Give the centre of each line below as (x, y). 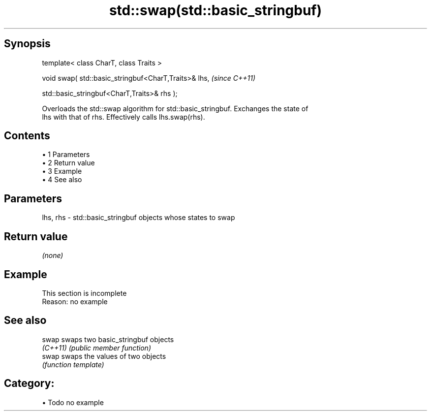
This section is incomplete (84, 293)
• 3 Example (62, 171)
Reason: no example (75, 301)
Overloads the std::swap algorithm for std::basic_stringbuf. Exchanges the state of (175, 108)
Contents (27, 136)
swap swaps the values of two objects (104, 356)
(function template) (73, 364)
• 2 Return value (68, 163)
